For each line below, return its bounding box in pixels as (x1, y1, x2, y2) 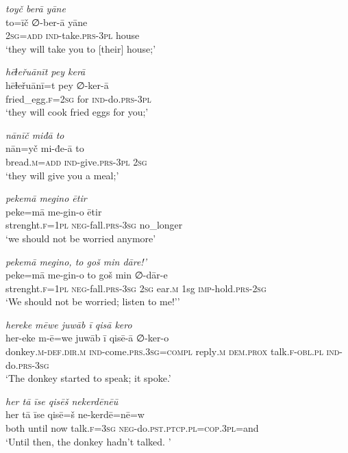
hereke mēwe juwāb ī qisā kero (5, 317, 132, 331)
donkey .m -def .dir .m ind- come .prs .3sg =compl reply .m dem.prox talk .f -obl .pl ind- (5, 344, 343, 359)
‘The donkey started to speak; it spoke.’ (5, 371, 171, 385)
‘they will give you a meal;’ (5, 168, 119, 182)
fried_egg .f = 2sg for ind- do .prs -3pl (5, 91, 151, 105)
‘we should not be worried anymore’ (5, 231, 156, 245)
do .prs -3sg (5, 357, 49, 372)
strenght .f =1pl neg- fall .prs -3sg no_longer (5, 218, 183, 232)
